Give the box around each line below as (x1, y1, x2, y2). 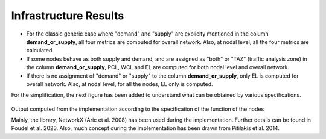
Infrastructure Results (11, 9, 124, 22)
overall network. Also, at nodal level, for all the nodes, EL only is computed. (26, 80, 214, 87)
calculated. (26, 47, 54, 54)
